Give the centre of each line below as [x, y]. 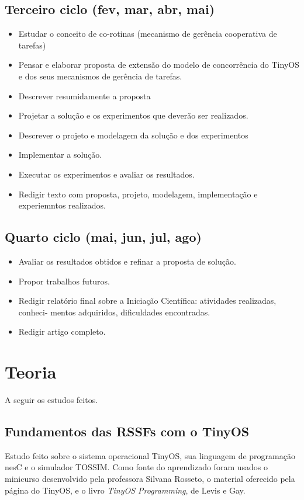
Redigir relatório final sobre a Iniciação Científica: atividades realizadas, [147, 301]
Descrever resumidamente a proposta [84, 96]
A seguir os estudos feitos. [51, 400]
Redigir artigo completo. [62, 331]
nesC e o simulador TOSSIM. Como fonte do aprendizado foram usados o [136, 467]
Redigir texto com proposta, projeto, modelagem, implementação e [138, 194]
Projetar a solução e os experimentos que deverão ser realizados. [133, 115]
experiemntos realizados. [62, 205]
